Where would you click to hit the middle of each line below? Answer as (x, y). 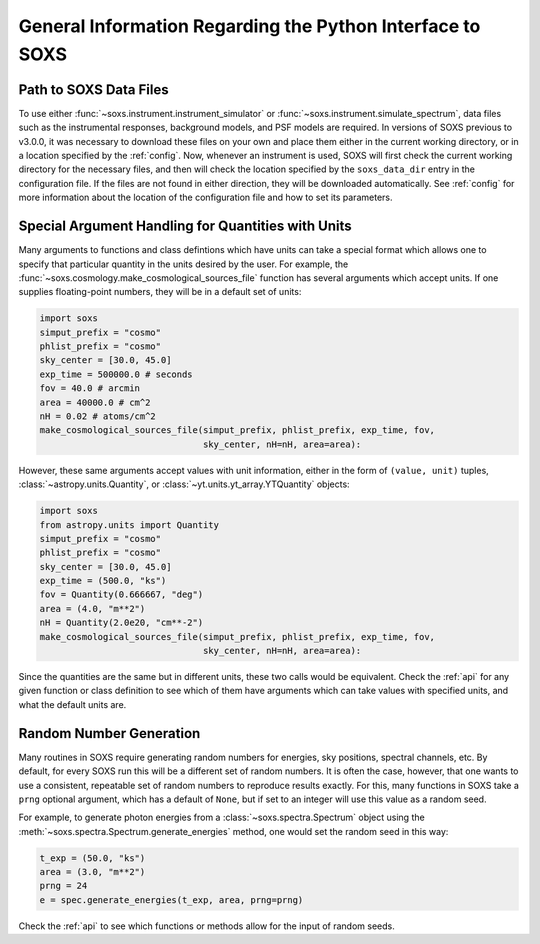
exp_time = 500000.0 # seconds (116, 374)
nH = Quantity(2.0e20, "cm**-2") (121, 623)
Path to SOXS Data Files (93, 89)
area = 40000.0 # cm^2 (95, 402)
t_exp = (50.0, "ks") (92, 858)
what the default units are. (72, 704)
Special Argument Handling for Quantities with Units (185, 226)
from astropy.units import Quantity (129, 524)
